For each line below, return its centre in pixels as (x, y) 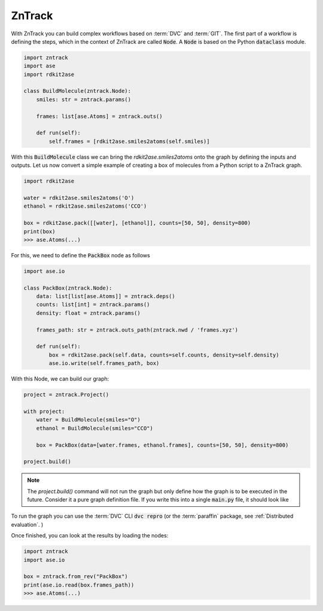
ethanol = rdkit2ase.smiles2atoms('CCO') (85, 206)
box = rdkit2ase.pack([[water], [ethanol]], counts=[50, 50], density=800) (137, 223)
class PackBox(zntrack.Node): (68, 288)
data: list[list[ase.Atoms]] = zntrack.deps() (106, 297)
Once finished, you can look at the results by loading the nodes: (90, 536)
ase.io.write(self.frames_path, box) (104, 363)
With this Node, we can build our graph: (60, 379)
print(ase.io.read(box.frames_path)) (79, 585)
